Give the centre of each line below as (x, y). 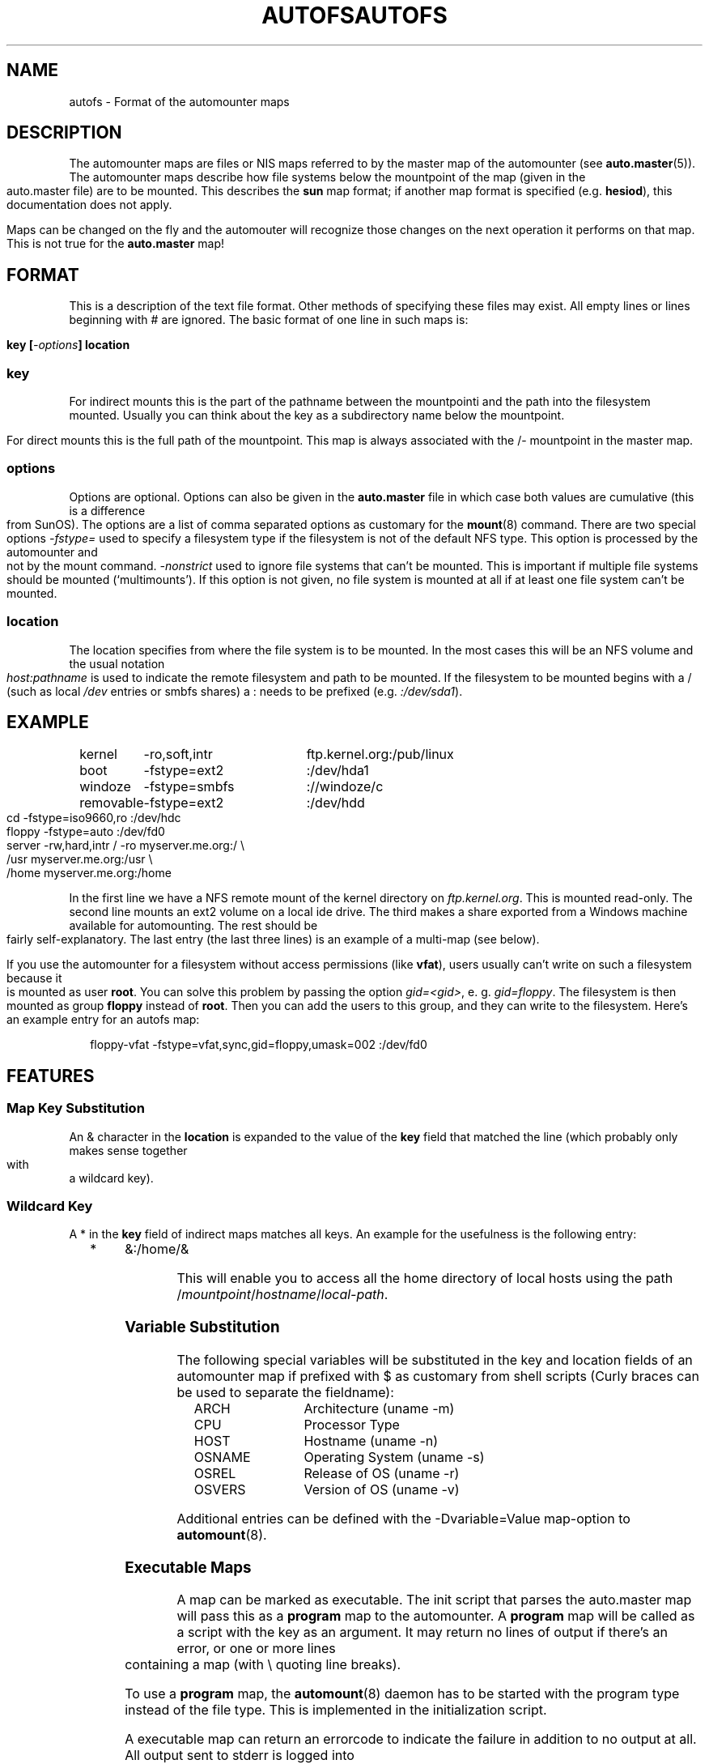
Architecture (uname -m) (379, 1408)
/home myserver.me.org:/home (89, 873)
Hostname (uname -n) (371, 1440)
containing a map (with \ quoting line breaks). (263, 1665)
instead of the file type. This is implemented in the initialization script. (336, 1710)
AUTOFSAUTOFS (354, 15)
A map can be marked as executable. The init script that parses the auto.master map (434, 1600)
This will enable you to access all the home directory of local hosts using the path (425, 1278)
